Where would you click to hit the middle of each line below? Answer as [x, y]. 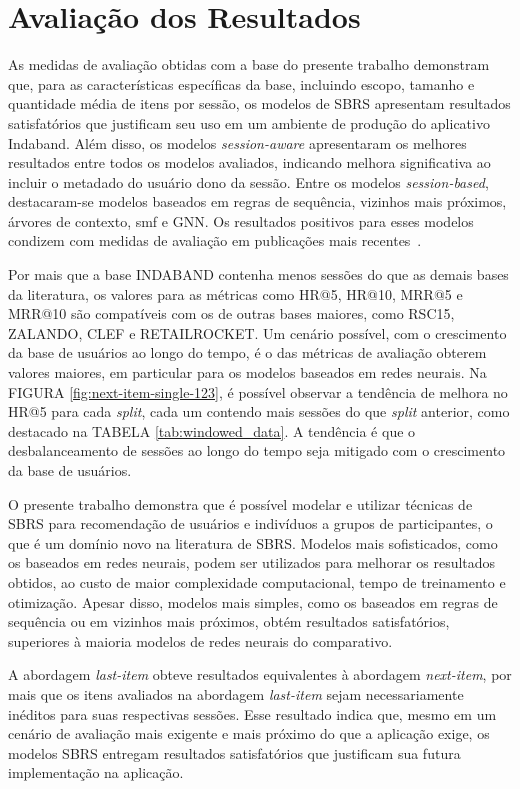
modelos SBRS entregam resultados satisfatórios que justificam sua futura [234, 752]
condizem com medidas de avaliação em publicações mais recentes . [215, 240]
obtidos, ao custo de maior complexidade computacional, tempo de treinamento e [257, 581]
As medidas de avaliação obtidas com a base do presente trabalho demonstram [249, 64]
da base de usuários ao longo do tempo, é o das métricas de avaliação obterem [247, 352]
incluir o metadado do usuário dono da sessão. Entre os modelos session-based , [248, 181]
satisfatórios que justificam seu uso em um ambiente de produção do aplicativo [249, 122]
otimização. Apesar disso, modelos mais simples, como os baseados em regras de [253, 601]
